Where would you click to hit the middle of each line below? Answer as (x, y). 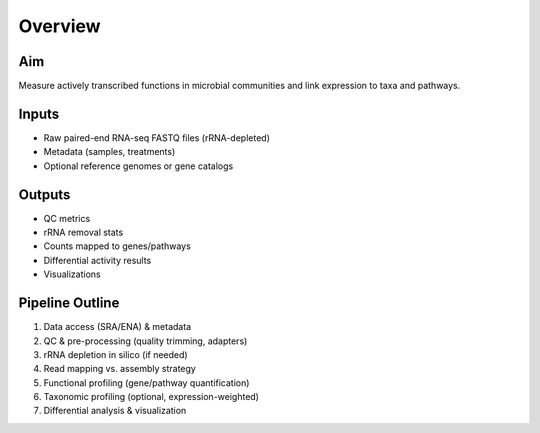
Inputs (39, 113)
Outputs (44, 194)
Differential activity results (97, 260)
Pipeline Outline (69, 303)
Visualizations (72, 274)
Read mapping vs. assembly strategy (120, 369)
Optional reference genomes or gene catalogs (138, 166)
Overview (59, 26)
